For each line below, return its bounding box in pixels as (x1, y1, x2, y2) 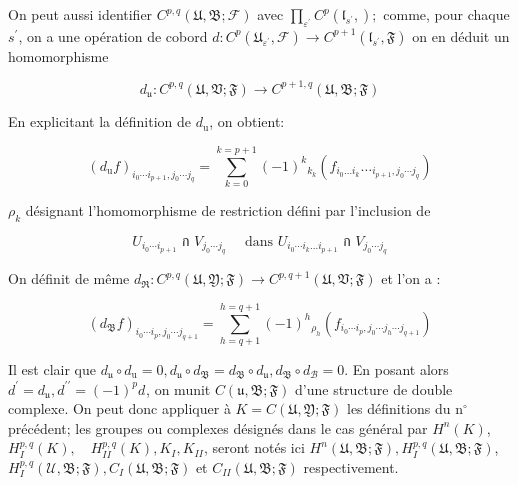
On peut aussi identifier (8, 4, 153, 24)
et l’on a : (381, 268, 441, 289)
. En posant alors (344, 358, 449, 379)
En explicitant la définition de (8, 111, 192, 132)
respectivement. (303, 456, 399, 477)
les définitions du (347, 398, 451, 419)
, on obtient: (209, 111, 285, 132)
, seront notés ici (203, 437, 305, 458)
